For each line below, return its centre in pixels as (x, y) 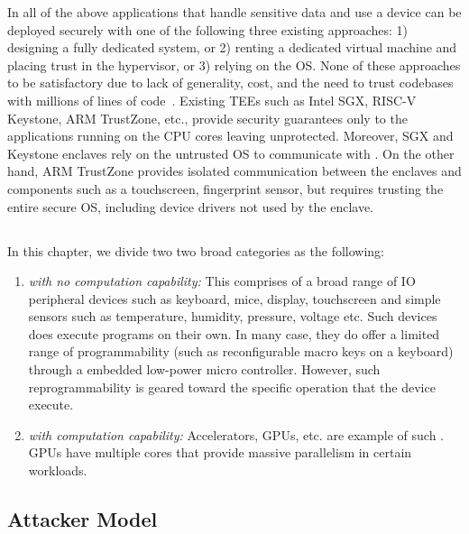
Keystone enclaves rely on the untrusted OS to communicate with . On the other (231, 153)
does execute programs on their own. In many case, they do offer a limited (234, 333)
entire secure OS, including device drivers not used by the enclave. (190, 206)
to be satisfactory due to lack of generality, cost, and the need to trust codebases (230, 83)
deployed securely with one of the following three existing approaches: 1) (208, 29)
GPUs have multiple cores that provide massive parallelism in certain (220, 452)
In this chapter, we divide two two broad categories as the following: (196, 250)
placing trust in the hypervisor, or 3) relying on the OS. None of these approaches (234, 64)
